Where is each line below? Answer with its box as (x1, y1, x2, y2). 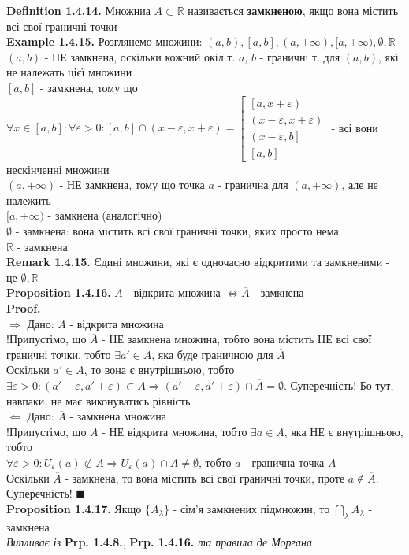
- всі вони (331, 119, 378, 135)
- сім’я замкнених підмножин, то (173, 500, 330, 516)
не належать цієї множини (6, 64, 132, 80)
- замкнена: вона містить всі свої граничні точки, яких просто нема (15, 223, 339, 239)
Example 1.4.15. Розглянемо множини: (6, 33, 203, 50)
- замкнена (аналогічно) (47, 207, 162, 224)
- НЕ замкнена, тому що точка (59, 176, 205, 193)
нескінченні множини (6, 161, 110, 177)
